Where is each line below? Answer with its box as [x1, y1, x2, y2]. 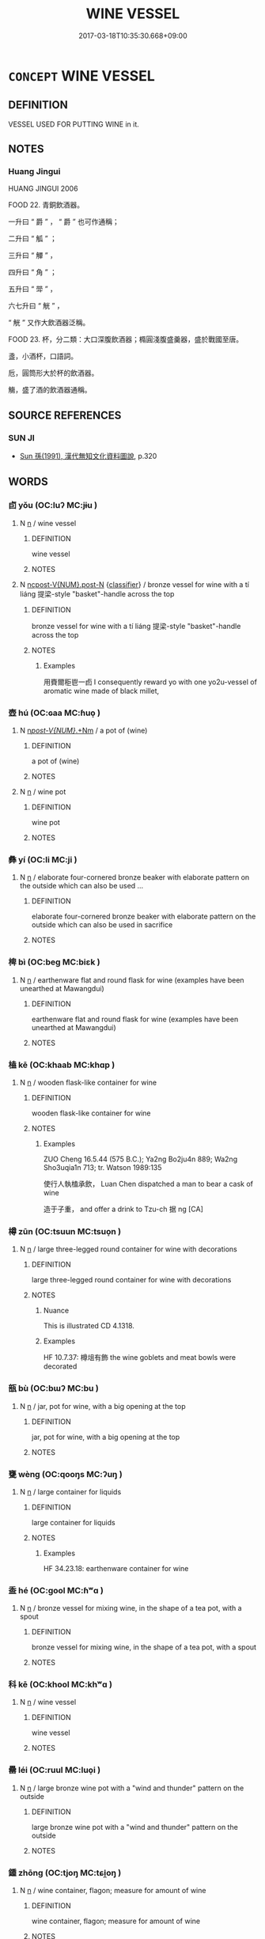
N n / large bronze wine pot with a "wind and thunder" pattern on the [19, 1783, 244, 1793]
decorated [43, 1361, 78, 1371]
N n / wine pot [19, 787, 66, 797]
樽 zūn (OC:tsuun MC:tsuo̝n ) [8, 1225, 122, 1236]
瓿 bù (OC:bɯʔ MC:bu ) [8, 1383, 99, 1394]
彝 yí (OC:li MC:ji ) [8, 854, 78, 865]
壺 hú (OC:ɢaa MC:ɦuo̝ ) [8, 707, 101, 718]
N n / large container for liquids [19, 1486, 122, 1496]
